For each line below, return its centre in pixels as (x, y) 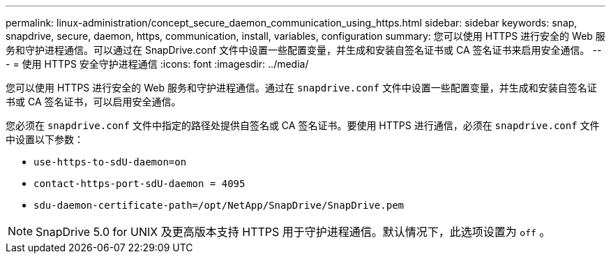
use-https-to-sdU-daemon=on (110, 162)
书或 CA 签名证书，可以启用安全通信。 (93, 102)
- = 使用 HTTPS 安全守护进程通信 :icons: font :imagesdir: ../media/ (157, 64)
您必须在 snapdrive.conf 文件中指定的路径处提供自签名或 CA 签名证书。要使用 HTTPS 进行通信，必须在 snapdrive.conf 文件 (303, 125)
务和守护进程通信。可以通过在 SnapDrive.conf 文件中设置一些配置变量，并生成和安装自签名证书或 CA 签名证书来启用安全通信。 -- (304, 50)
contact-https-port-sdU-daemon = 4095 (139, 184)
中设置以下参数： (45, 139)
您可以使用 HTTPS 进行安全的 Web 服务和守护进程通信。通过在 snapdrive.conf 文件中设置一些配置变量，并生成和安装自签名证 (301, 88)
